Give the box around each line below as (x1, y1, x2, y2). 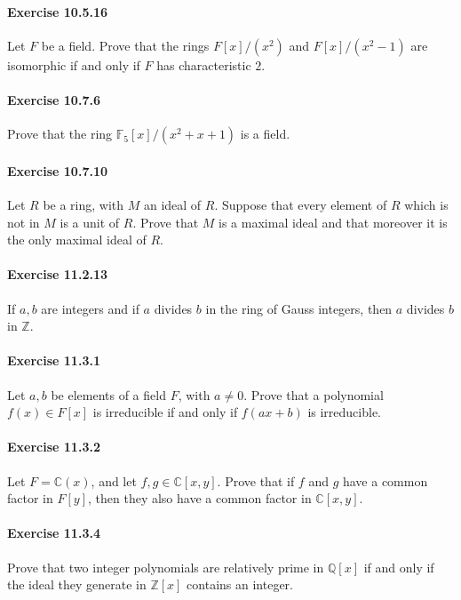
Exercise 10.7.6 (7, 90, 100, 108)
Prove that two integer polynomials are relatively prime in (7, 557, 324, 576)
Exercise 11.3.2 (7, 437, 100, 456)
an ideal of (143, 195, 202, 213)
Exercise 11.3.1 (7, 351, 100, 370)
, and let (91, 471, 137, 490)
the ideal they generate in (7, 575, 147, 594)
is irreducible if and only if (92, 403, 238, 421)
